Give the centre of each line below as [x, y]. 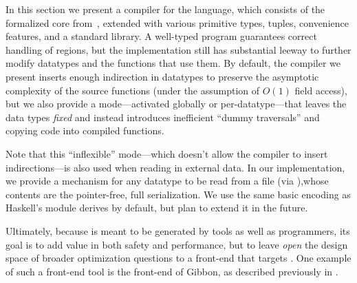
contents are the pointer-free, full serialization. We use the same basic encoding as [178, 194]
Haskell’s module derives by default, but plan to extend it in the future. [157, 208]
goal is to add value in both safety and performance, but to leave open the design [177, 244]
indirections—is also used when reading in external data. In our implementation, [175, 167]
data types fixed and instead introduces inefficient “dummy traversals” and [163, 117]
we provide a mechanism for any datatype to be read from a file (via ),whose [167, 181]
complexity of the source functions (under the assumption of [133, 90]
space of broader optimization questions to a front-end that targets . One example [178, 258]
